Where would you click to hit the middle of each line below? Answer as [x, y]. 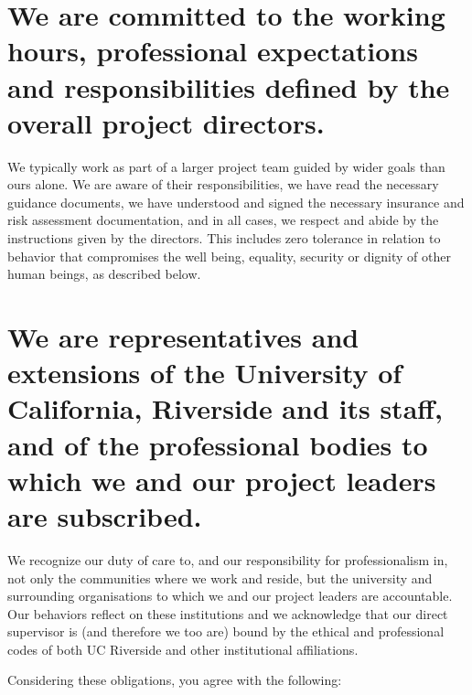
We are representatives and [183, 337]
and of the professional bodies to [218, 444]
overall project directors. [166, 122]
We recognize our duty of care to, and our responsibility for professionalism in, [228, 559]
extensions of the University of [205, 373]
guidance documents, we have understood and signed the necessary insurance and [236, 202]
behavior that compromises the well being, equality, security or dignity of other [230, 256]
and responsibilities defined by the [229, 86]
